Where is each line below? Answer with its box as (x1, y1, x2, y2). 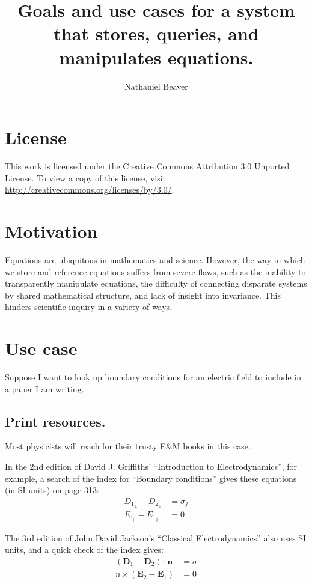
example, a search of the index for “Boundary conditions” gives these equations (5, 472, 297, 484)
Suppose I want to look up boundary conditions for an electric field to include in (5, 371, 302, 383)
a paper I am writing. (5, 382, 84, 395)
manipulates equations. (59, 44, 254, 69)
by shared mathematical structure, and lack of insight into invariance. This (5, 288, 281, 301)
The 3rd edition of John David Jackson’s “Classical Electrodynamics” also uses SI (5, 531, 307, 544)
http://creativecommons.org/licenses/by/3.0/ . (5, 183, 174, 196)
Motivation (5, 219, 98, 243)
